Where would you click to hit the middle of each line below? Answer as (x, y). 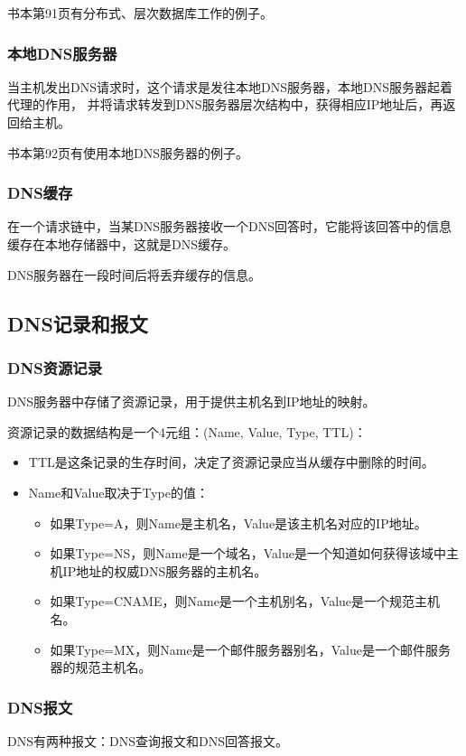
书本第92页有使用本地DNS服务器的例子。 (128, 152)
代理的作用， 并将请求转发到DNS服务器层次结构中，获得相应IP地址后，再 (225, 104)
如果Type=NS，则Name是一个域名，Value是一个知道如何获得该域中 (248, 553)
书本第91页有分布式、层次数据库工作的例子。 (140, 13)
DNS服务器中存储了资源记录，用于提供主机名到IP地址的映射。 (191, 401)
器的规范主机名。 (101, 667)
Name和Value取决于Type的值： (118, 492)
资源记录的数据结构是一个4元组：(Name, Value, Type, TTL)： (187, 431)
